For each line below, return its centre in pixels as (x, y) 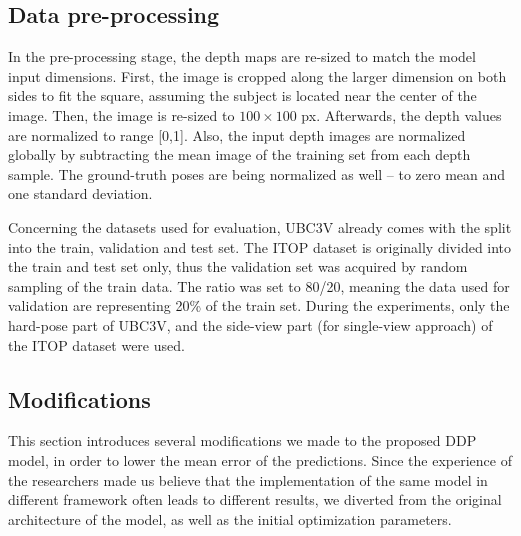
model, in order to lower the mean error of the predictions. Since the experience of (260, 459)
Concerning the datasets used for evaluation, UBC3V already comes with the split (260, 226)
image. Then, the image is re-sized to (121, 114)
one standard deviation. (80, 193)
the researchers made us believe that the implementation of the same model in (248, 479)
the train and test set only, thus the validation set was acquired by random (238, 266)
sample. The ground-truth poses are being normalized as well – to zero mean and (257, 173)
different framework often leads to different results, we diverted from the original (255, 499)
